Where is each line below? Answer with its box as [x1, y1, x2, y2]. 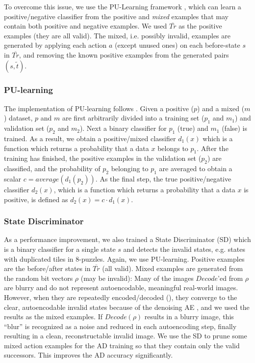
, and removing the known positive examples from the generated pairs [19, 49, 229, 60]
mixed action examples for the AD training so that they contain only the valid [4, 340, 240, 350]
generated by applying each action [4, 40, 107, 50]
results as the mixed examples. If [4, 311, 102, 322]
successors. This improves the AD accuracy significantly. [4, 350, 173, 360]
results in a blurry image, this [144, 311, 234, 322]
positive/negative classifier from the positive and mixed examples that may [4, 11, 229, 21]
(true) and [177, 123, 208, 133]
